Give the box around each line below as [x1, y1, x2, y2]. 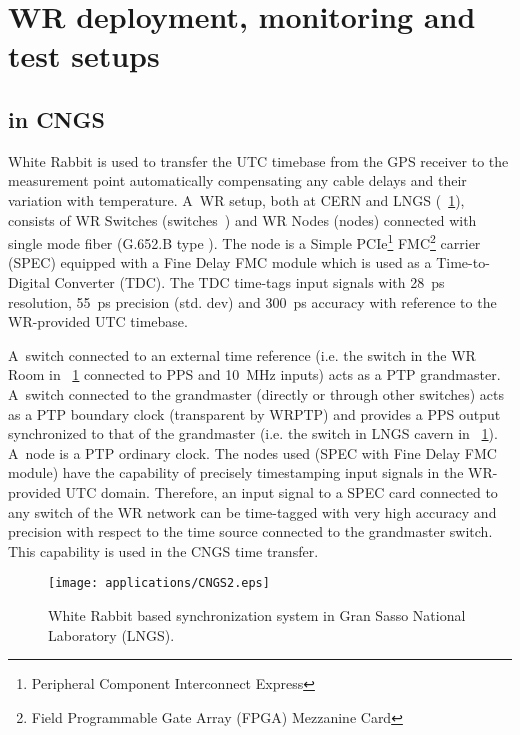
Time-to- [436, 252, 490, 273]
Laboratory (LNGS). [48, 624, 175, 645]
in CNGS [8, 103, 105, 134]
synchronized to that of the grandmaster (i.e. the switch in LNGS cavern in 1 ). [8, 423, 498, 444]
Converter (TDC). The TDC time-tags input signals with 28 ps [54, 271, 445, 292]
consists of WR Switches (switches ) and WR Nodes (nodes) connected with [8, 209, 477, 230]
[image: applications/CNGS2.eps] [48, 576, 270, 591]
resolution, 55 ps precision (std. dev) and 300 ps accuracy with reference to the [8, 291, 497, 312]
